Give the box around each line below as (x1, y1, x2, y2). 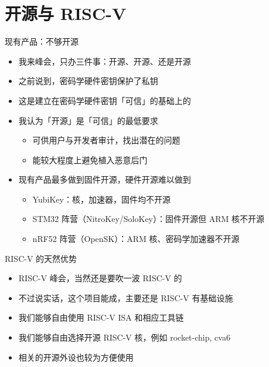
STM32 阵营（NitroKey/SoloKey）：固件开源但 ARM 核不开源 (32, 213, 264, 225)
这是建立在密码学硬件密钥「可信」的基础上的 (18, 94, 191, 106)
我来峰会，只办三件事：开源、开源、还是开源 (18, 55, 191, 67)
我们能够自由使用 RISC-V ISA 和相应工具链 (18, 311, 184, 324)
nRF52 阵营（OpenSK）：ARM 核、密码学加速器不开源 (32, 233, 240, 245)
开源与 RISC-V (5, 1, 127, 25)
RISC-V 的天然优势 (5, 252, 77, 264)
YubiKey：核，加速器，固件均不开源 (32, 193, 171, 205)
